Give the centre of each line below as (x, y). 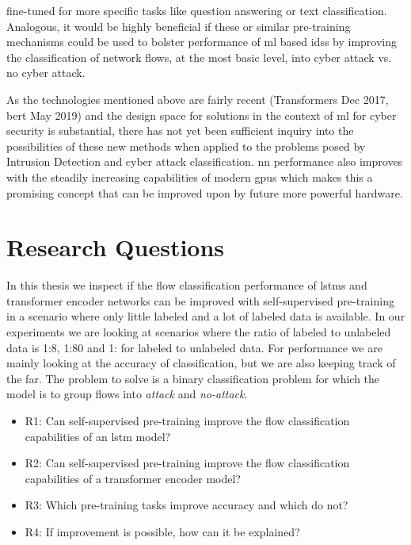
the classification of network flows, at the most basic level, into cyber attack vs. (199, 57)
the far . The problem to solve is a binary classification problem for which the (193, 378)
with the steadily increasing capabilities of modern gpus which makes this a (190, 177)
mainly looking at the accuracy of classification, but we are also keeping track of (201, 363)
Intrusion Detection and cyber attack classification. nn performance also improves (205, 161)
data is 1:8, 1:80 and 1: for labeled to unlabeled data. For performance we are (194, 347)
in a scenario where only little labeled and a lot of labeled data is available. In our (206, 316)
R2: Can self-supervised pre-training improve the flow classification (187, 463)
